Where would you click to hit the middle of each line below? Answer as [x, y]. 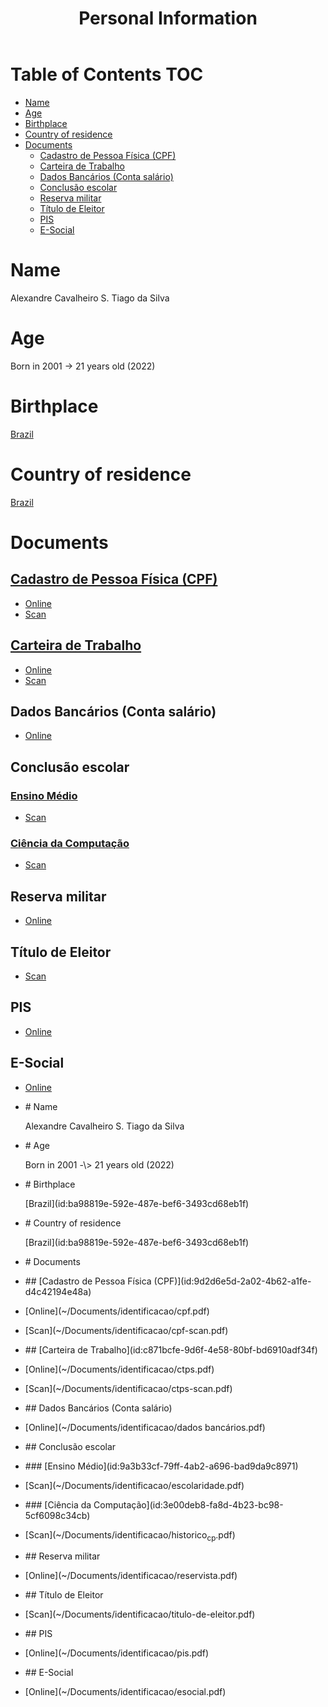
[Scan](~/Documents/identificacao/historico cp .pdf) [130, 1535]
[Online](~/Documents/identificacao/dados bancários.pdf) [145, 1427]
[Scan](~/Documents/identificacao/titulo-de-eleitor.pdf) [140, 1614]
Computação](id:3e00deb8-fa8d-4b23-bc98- [188, 1504]
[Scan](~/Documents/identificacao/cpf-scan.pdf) [126, 1330]
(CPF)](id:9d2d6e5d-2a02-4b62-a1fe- [232, 1281]
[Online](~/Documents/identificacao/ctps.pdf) [119, 1369]
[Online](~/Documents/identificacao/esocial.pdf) [125, 1692]
